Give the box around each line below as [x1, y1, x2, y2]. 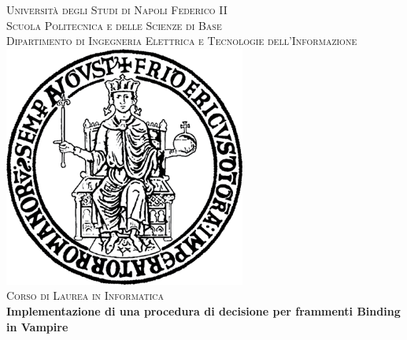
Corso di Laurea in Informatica [6, 287, 165, 304]
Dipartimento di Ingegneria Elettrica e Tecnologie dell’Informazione [6, 32, 357, 49]
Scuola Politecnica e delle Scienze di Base [6, 17, 222, 33]
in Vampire [6, 318, 68, 334]
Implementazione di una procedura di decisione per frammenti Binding [6, 302, 401, 319]
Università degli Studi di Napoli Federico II [6, 2, 228, 17]
